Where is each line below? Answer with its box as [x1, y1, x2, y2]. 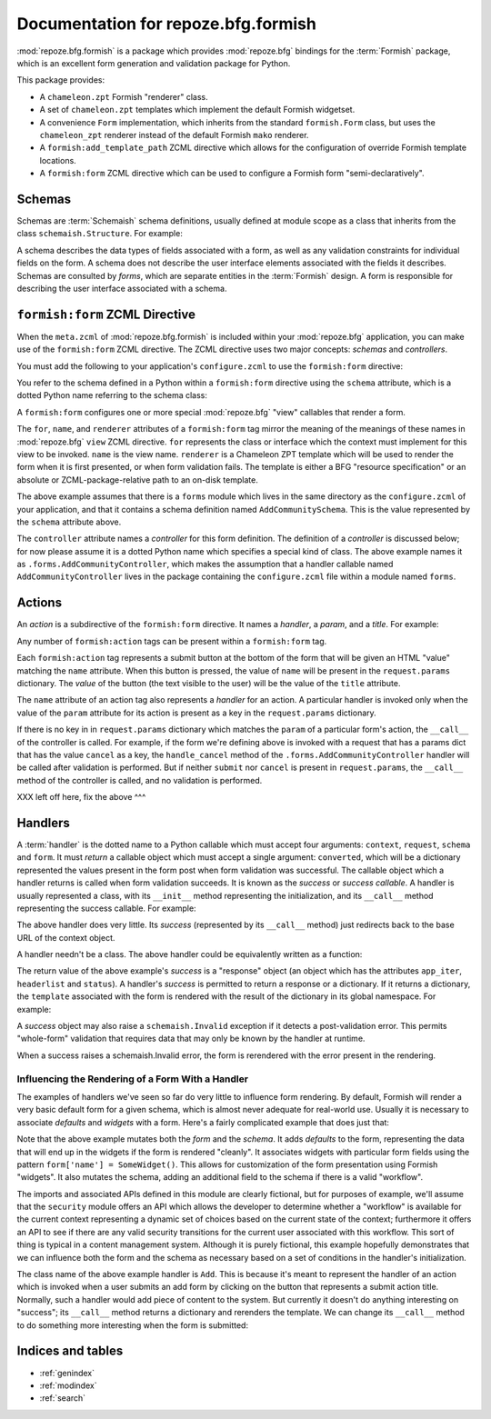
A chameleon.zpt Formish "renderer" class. [39, 91, 208, 102]
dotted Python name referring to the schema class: [16, 390, 208, 401]
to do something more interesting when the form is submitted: [16, 1319, 249, 1331]
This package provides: [16, 75, 105, 85]
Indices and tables [16, 1344, 124, 1359]
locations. [39, 155, 76, 165]
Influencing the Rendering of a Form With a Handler [16, 1073, 249, 1085]
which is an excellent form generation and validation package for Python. [16, 57, 291, 68]
